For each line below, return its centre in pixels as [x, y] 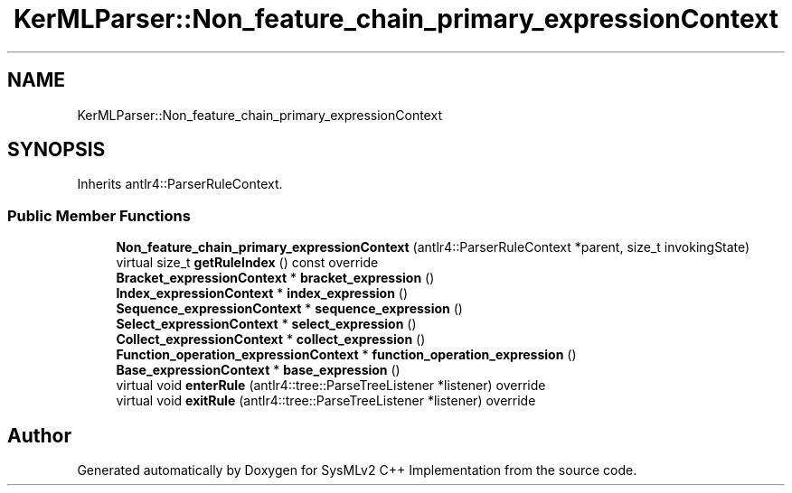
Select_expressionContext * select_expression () [266, 324]
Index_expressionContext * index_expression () [262, 293]
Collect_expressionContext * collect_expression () [271, 340]
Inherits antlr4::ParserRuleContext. [180, 184]
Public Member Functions [99, 215]
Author [39, 435]
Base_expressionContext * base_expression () [258, 370]
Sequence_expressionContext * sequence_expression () [289, 309]
